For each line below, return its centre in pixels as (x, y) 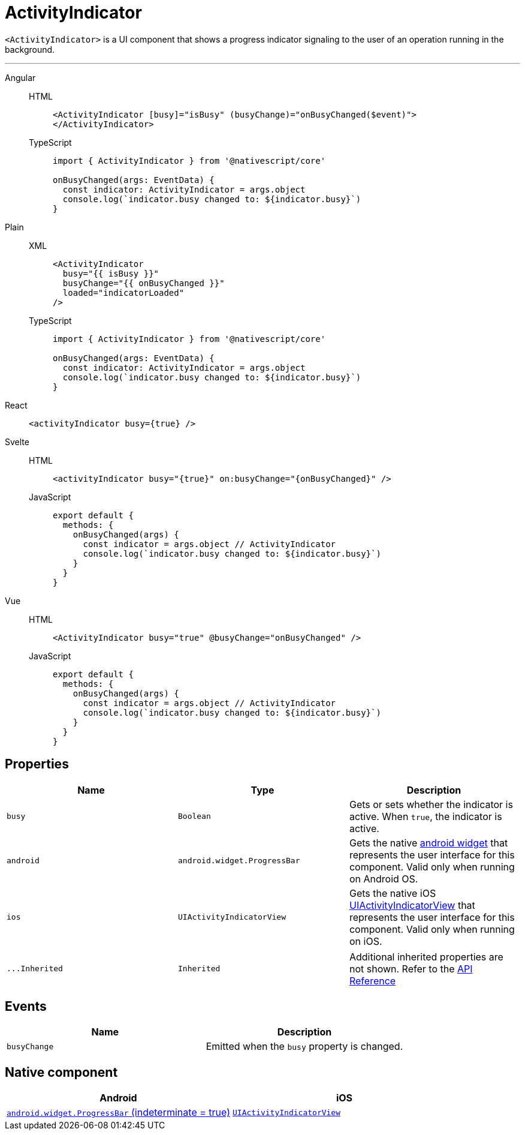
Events (26, 1007)
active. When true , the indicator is (426, 816)
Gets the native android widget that (429, 843)
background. (30, 49)
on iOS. (366, 941)
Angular (20, 77)
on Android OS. (384, 879)
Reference (372, 981)
